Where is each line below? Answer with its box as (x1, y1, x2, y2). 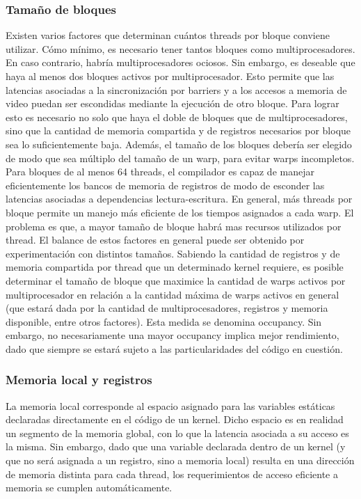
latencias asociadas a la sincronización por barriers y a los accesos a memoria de (6, 82, 347, 97)
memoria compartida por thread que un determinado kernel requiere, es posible (6, 260, 344, 274)
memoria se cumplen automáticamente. (6, 480, 173, 495)
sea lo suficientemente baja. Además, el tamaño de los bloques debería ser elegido (6, 136, 352, 151)
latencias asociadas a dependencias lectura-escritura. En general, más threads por (6, 191, 353, 206)
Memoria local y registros (6, 371, 152, 388)
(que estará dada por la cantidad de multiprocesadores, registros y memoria (6, 301, 328, 315)
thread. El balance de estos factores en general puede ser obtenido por (6, 232, 305, 247)
